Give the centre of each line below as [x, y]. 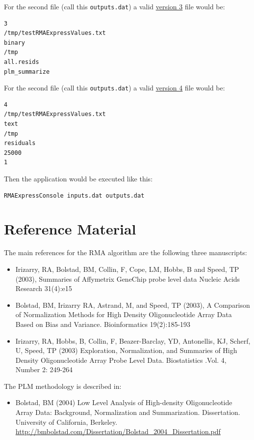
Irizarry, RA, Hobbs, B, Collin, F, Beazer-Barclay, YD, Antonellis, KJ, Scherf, [133, 340]
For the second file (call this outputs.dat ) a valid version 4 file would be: [114, 88]
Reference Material [70, 229]
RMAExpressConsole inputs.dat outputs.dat [74, 195]
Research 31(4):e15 [44, 288]
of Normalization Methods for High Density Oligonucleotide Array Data [124, 314]
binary [14, 43]
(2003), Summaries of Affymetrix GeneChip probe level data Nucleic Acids [128, 279]
